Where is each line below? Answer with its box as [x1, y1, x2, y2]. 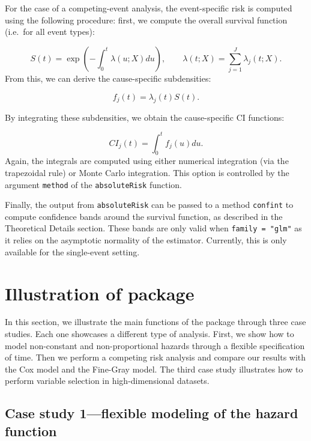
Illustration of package [5, 281, 195, 305]
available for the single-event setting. [5, 245, 140, 258]
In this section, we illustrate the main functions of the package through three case [5, 315, 306, 328]
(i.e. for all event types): [5, 25, 95, 38]
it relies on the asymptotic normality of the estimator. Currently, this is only [5, 234, 287, 246]
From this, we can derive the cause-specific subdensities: [5, 72, 211, 85]
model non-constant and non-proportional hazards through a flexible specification [5, 339, 305, 351]
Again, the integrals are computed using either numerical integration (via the [5, 154, 289, 167]
